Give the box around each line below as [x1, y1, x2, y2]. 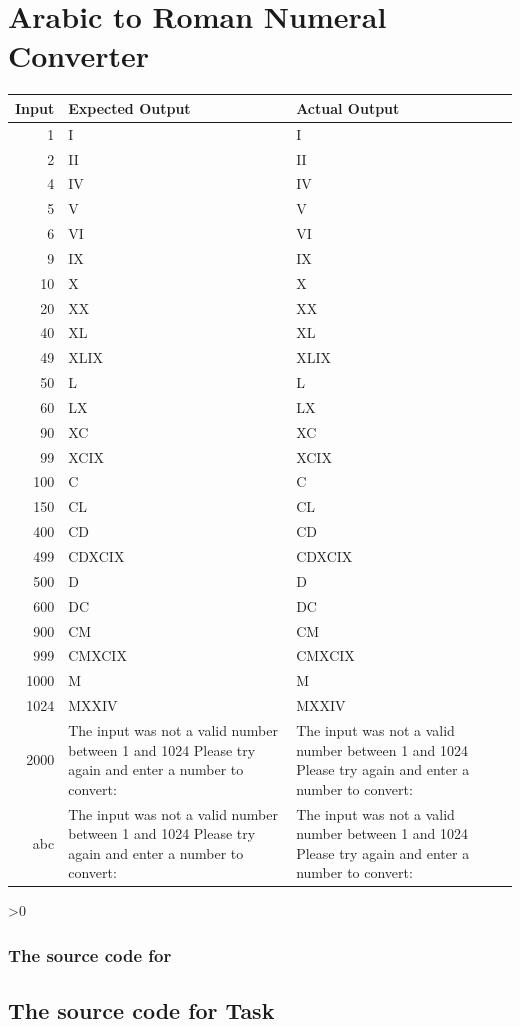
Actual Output [296, 97, 400, 118]
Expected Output [68, 97, 191, 118]
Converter [8, 35, 150, 76]
